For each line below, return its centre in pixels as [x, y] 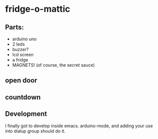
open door [21, 80]
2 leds [18, 44]
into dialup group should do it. [35, 131]
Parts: [14, 27]
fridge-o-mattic [38, 9]
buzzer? [20, 49]
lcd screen [23, 55]
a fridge [20, 60]
